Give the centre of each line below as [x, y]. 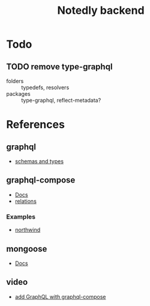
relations [26, 201]
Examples [21, 216]
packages [19, 94]
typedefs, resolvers [45, 87]
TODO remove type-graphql [59, 67]
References [35, 125]
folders [15, 81]
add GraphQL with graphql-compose [60, 296]
